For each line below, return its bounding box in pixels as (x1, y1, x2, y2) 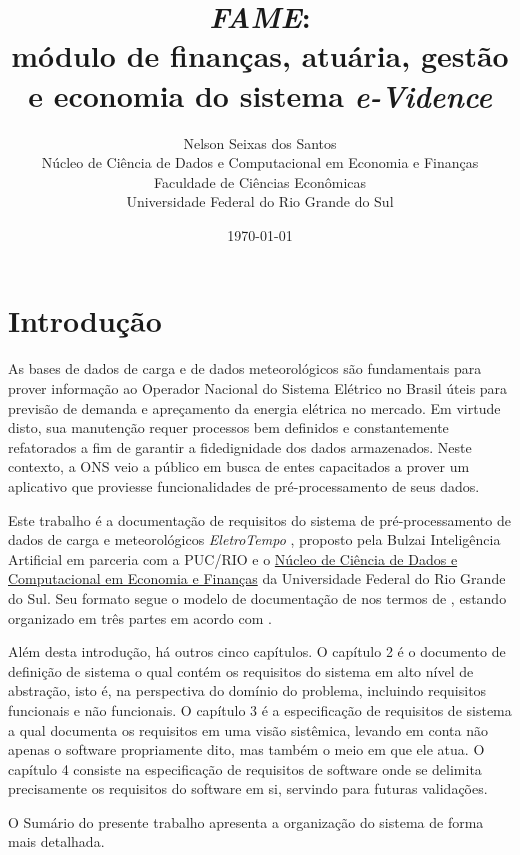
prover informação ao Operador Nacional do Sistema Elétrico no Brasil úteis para (8, 378, 508, 398)
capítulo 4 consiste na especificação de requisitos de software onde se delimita (8, 758, 482, 779)
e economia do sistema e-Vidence (28, 74, 492, 116)
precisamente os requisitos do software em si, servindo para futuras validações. (8, 778, 488, 799)
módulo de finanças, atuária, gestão (11, 35, 509, 76)
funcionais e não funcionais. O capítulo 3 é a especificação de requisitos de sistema (8, 699, 512, 720)
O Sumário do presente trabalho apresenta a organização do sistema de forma (8, 811, 484, 832)
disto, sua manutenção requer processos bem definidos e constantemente (8, 417, 449, 438)
